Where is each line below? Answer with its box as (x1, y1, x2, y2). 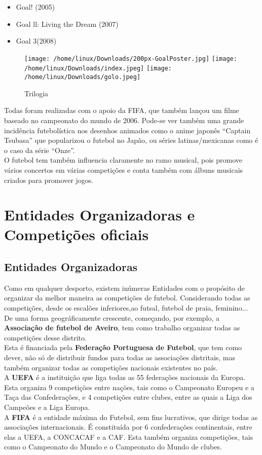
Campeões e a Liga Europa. (4, 401, 90, 412)
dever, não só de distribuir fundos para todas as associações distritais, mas (4, 352, 236, 363)
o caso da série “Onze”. (4, 144, 75, 155)
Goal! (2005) (16, 2, 55, 12)
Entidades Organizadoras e (4, 204, 195, 225)
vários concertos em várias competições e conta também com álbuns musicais (4, 164, 243, 175)
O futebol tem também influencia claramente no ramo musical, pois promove (4, 155, 243, 165)
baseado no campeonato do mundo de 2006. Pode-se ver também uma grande (4, 115, 244, 125)
